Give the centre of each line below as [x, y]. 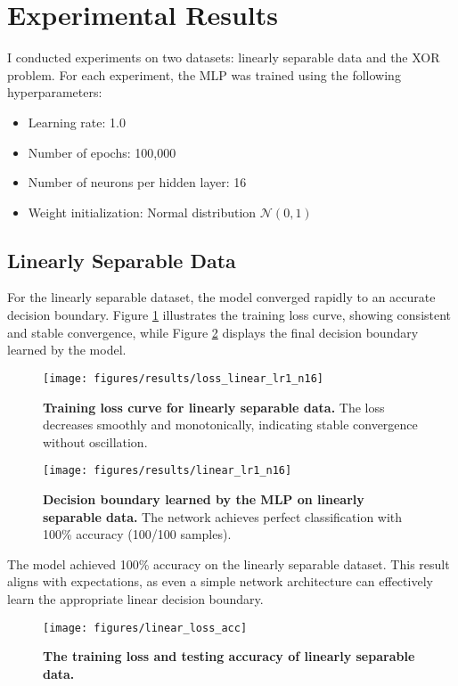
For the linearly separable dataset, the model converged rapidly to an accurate [221, 297]
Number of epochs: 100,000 [102, 152]
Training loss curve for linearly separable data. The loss [214, 407]
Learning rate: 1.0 [77, 122]
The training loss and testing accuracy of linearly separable [229, 656]
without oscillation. [95, 441]
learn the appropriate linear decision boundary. [135, 598]
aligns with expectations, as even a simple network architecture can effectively [220, 581]
